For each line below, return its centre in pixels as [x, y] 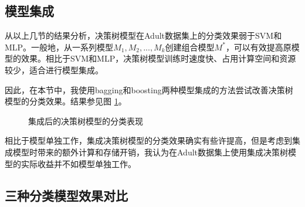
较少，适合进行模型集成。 [54, 69]
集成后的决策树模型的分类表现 [86, 121]
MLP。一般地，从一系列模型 [59, 47]
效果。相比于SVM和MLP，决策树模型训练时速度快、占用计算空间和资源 [158, 58]
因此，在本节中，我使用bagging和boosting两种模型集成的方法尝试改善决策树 [149, 89]
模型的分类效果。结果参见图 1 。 [66, 101]
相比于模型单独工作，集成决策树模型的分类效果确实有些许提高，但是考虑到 [148, 140]
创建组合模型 [190, 47]
